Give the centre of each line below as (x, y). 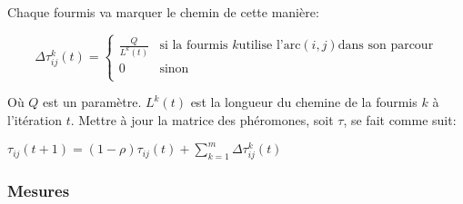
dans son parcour (386, 46)
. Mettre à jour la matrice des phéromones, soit (202, 120)
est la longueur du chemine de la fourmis (304, 102)
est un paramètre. (92, 102)
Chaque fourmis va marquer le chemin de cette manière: (163, 12)
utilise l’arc (270, 46)
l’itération (35, 120)
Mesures (39, 191)
